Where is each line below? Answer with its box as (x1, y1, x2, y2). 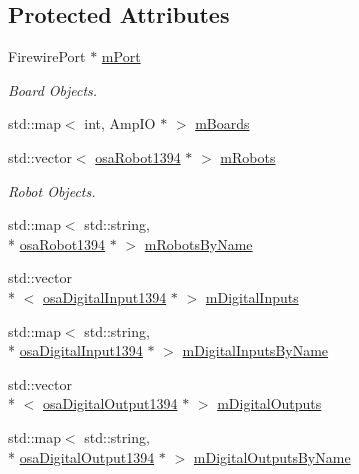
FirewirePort (8, 46, 86, 67)
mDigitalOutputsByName (193, 446, 351, 467)
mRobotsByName (144, 233, 253, 254)
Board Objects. (8, 79, 98, 100)
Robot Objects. (8, 180, 96, 201)
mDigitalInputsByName (182, 340, 329, 361)
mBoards (195, 113, 250, 134)
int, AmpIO (84, 113, 156, 134)
